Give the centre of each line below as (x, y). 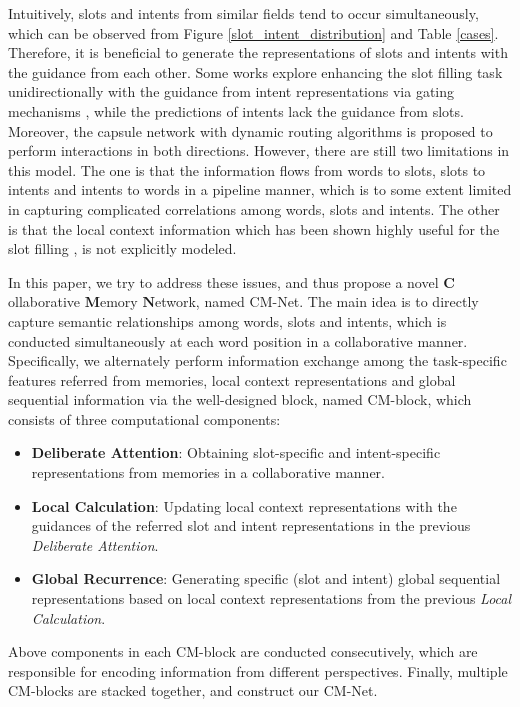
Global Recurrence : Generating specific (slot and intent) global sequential (266, 578)
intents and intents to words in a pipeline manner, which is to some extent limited (260, 189)
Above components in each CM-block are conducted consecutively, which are (243, 651)
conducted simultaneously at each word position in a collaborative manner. (238, 340)
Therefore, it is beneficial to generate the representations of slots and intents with (258, 52)
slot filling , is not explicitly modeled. (122, 248)
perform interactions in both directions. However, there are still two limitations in (259, 150)
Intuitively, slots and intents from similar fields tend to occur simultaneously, (243, 13)
